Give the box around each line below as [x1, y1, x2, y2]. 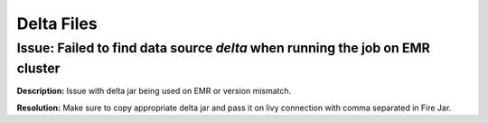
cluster [16, 60, 61, 77]
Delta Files [16, 14, 99, 33]
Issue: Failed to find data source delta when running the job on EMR [16, 40, 431, 56]
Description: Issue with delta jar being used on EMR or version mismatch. [16, 86, 292, 97]
